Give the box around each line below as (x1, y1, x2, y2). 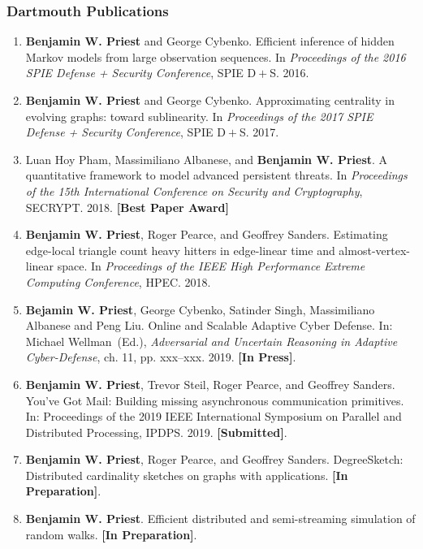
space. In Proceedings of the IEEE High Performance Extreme (57, 257, 365, 274)
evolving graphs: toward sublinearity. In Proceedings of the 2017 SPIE (25, 107, 373, 124)
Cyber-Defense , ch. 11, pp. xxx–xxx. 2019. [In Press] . (25, 348, 296, 365)
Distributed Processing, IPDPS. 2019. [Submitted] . (25, 423, 287, 440)
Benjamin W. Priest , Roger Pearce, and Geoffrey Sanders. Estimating (25, 226, 388, 243)
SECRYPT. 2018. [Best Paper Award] (25, 198, 229, 215)
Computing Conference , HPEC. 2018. (25, 273, 211, 290)
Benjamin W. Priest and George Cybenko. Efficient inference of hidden (25, 32, 395, 50)
